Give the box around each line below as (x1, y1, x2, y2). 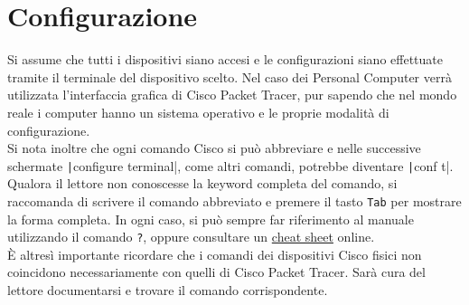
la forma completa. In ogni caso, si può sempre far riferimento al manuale (7, 209, 414, 228)
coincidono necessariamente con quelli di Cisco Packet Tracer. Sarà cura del (7, 262, 426, 281)
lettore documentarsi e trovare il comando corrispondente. (7, 281, 328, 300)
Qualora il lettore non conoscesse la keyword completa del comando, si (7, 174, 398, 193)
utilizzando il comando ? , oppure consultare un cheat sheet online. (7, 227, 375, 246)
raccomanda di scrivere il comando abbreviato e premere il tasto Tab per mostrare (7, 191, 462, 210)
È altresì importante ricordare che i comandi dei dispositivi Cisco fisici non (7, 244, 422, 263)
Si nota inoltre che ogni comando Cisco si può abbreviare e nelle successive (7, 138, 421, 157)
